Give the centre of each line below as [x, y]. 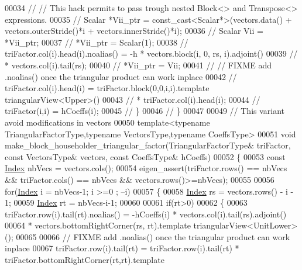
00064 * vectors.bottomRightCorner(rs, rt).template [98, 225]
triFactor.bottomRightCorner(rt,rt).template [85, 260]
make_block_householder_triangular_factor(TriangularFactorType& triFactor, [148, 145]
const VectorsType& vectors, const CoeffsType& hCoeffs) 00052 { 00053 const [145, 156]
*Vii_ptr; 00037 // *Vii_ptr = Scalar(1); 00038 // [97, 42]
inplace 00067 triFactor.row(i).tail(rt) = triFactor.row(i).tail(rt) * [122, 248]
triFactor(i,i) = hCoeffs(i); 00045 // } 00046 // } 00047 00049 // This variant [145, 111]
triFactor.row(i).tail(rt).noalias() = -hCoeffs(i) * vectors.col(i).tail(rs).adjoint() [146, 214]
